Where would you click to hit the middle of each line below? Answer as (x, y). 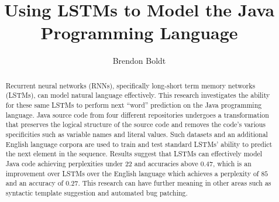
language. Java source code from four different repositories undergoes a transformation (137, 114)
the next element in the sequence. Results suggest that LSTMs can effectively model (134, 154)
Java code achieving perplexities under (64, 163)
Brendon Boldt (139, 61)
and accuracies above (166, 163)
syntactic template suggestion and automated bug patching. (97, 192)
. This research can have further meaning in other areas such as (175, 183)
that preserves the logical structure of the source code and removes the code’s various (136, 124)
